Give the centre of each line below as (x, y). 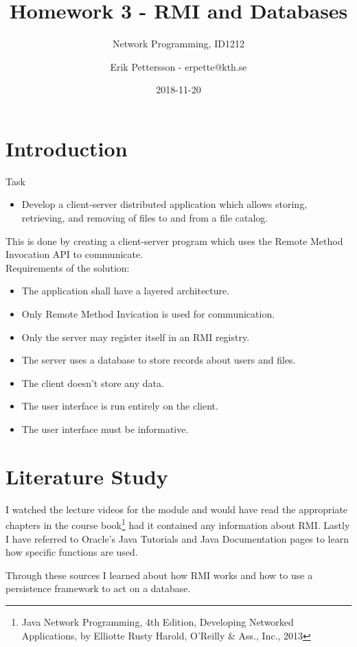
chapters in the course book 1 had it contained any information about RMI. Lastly (178, 524)
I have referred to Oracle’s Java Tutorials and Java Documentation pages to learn (177, 538)
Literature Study (87, 476)
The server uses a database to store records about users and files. (159, 360)
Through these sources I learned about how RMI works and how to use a (159, 575)
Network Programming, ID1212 (178, 44)
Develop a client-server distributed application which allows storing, (164, 204)
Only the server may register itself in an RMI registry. (136, 337)
